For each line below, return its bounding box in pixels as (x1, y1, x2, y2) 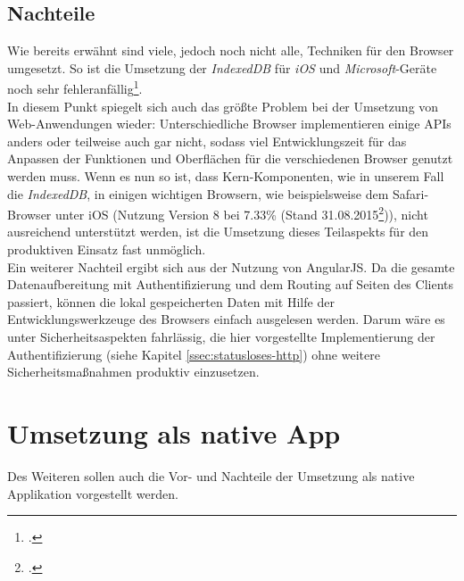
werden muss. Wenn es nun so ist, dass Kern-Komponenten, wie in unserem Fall (7, 167, 444, 186)
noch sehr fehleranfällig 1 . (7, 77, 143, 98)
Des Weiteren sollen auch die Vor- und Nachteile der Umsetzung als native (7, 466, 415, 485)
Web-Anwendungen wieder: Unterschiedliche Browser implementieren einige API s (7, 114, 452, 133)
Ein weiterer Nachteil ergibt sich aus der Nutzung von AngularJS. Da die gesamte (7, 257, 455, 276)
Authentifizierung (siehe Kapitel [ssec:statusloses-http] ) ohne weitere (7, 344, 380, 363)
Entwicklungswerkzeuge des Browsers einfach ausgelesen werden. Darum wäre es (7, 310, 445, 328)
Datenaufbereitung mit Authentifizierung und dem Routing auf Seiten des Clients (7, 275, 454, 294)
